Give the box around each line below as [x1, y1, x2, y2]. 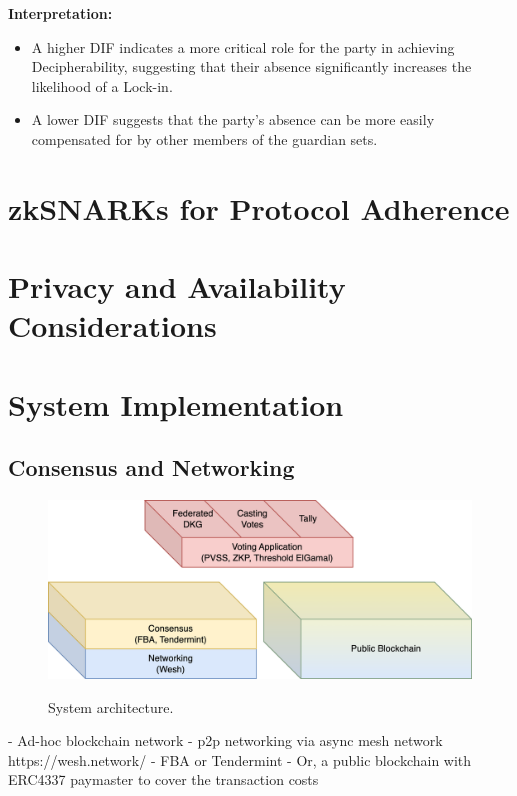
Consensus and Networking [8, 452, 295, 483]
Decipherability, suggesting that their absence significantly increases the [31, 56, 472, 77]
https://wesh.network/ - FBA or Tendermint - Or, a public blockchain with [8, 749, 472, 770]
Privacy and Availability [8, 266, 346, 307]
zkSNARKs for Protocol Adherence [8, 187, 510, 228]
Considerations [8, 305, 217, 346]
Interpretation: [8, 3, 113, 23]
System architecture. [48, 696, 174, 717]
